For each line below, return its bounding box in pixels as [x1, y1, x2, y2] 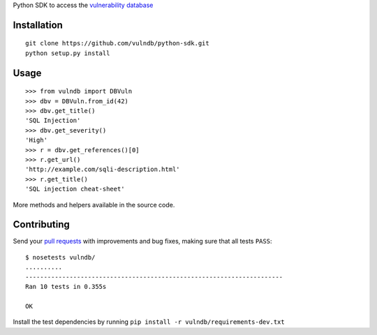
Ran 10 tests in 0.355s [25, 283, 107, 290]
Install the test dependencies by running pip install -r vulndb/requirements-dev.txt [13, 318, 286, 326]
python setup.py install [25, 49, 110, 57]
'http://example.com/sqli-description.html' [25, 165, 181, 174]
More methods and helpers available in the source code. [13, 200, 175, 209]
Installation [13, 19, 63, 31]
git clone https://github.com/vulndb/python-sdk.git [25, 39, 209, 47]
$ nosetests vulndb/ [25, 253, 96, 261]
